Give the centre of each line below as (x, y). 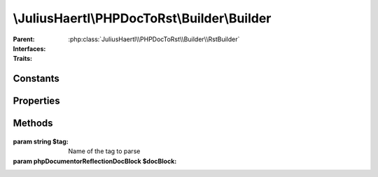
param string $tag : (41, 141)
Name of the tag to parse (104, 151)
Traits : (23, 59)
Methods (33, 123)
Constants (36, 79)
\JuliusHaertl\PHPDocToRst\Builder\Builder (142, 18)
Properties (36, 101)
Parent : (24, 39)
